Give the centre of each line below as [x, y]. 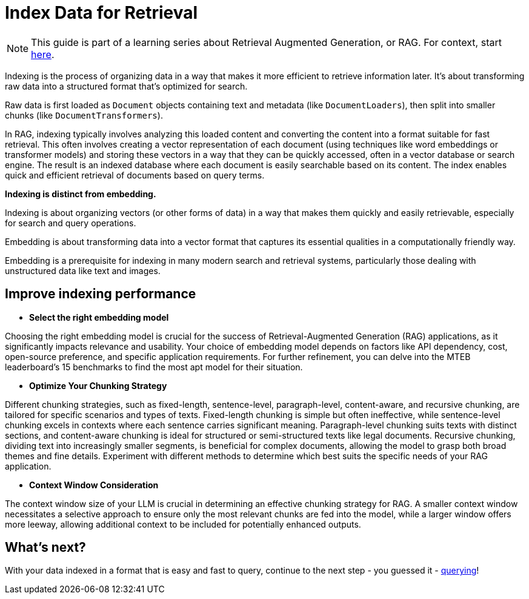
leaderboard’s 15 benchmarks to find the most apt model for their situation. [154, 367]
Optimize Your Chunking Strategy [98, 385]
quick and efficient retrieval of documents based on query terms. [135, 175]
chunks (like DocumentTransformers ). [84, 115]
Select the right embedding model [99, 317]
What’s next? [45, 548]
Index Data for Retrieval [101, 13]
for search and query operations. [71, 223]
